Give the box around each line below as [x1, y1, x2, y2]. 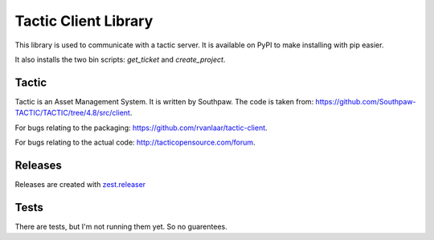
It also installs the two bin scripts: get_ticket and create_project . [14, 55, 226, 64]
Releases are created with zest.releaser [14, 179, 146, 189]
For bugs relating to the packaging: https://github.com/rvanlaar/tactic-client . [14, 123, 268, 132]
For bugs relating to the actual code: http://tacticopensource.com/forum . [14, 137, 256, 148]
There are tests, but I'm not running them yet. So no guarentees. [14, 222, 228, 231]
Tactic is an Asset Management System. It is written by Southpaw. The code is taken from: [14, 96, 314, 106]
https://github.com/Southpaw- [315, 96, 417, 106]
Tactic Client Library [14, 12, 154, 30]
